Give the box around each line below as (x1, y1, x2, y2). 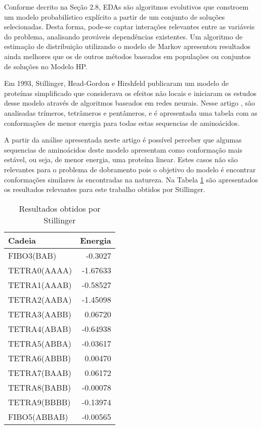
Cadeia (8, 234, 36, 246)
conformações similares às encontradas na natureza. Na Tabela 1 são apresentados (4, 174, 258, 184)
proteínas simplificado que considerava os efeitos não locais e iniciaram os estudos (4, 87, 256, 98)
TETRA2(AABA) (8, 293, 72, 305)
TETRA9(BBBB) (8, 396, 71, 408)
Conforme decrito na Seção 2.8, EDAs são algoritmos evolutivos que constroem (4, 2, 249, 12)
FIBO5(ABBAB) (8, 410, 68, 422)
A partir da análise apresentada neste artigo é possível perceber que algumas (4, 134, 242, 145)
